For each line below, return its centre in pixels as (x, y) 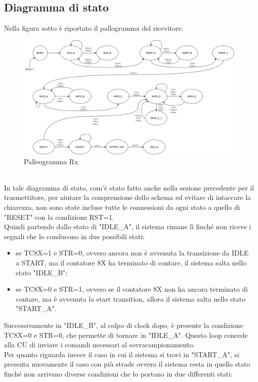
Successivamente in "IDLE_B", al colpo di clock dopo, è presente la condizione (124, 325)
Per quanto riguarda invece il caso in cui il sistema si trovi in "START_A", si (122, 354)
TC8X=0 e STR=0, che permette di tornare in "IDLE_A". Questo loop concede (126, 335)
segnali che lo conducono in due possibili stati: (74, 236)
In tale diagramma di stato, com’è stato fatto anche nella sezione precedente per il (129, 187)
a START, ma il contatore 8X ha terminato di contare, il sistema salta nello (131, 262)
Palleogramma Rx (51, 161)
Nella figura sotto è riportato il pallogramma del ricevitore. (94, 28)
